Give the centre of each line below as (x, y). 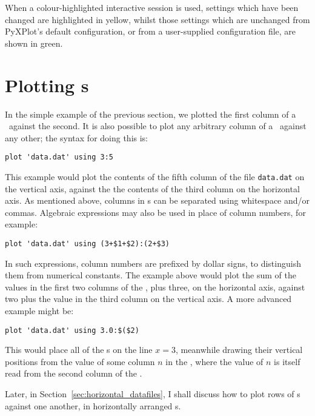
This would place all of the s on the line (79, 350)
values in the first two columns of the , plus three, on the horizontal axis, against (155, 287)
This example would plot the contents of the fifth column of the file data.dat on (155, 176)
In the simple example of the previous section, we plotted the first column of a (151, 114)
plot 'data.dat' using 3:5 (59, 157)
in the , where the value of (214, 361)
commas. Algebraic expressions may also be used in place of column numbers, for (155, 212)
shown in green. (34, 43)
